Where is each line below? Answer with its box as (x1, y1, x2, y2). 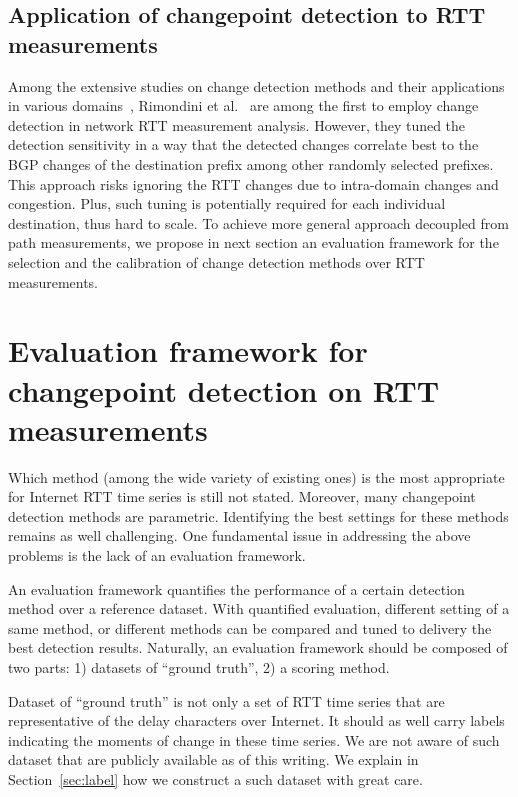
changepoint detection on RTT (8, 369, 440, 410)
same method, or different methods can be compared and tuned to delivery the (8, 617, 492, 638)
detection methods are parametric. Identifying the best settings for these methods (8, 505, 509, 526)
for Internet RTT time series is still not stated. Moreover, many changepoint (8, 486, 476, 507)
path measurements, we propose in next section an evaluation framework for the (8, 232, 499, 253)
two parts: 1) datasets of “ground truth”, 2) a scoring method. (8, 656, 390, 677)
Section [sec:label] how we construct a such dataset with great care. (8, 768, 423, 789)
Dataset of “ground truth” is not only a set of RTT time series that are (8, 690, 445, 711)
